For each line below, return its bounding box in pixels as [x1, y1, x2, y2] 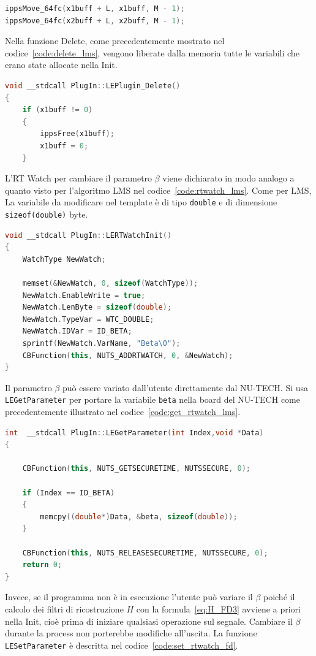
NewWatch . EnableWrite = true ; [22, 291, 146, 300]
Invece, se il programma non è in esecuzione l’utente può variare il [5, 590, 253, 603]
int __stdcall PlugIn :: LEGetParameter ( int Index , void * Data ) [5, 428, 264, 437]
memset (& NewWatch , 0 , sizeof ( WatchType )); [22, 279, 198, 288]
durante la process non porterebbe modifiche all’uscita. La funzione [5, 627, 257, 639]
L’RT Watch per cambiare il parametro [5, 172, 152, 185]
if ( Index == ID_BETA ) [22, 488, 115, 497]
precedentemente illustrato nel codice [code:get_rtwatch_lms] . [5, 405, 241, 418]
